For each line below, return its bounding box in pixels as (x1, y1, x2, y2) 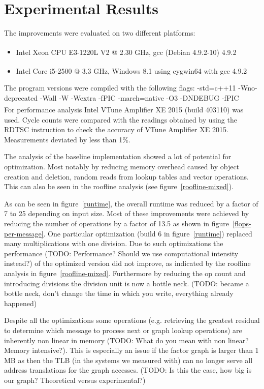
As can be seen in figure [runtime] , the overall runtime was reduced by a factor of (4, 198, 258, 208)
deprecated (4, 92, 38, 103)
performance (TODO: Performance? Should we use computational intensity (4, 248, 239, 258)
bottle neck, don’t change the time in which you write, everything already (4, 288, 234, 298)
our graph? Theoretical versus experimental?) (4, 374, 146, 385)
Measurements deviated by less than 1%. (4, 134, 130, 144)
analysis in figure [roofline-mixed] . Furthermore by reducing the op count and (4, 267, 246, 278)
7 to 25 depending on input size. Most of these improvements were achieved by (4, 208, 249, 219)
